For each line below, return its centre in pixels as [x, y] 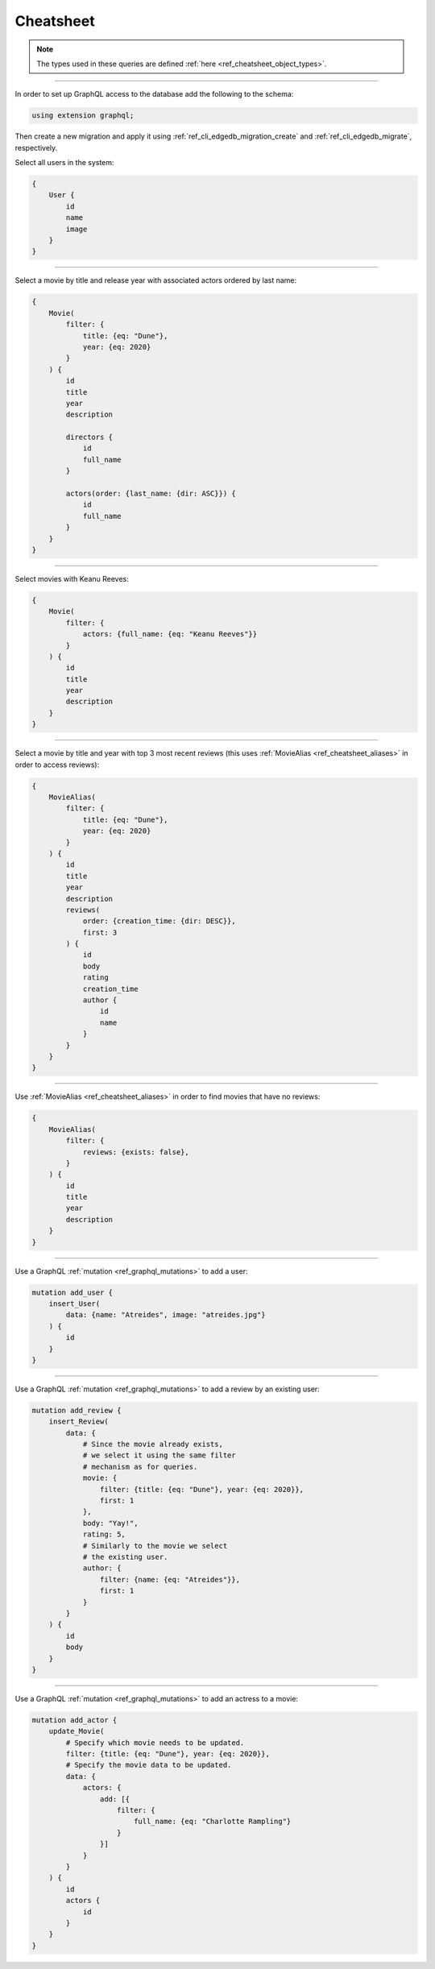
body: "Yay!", [110, 1523]
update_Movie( [77, 1731]
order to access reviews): [57, 765]
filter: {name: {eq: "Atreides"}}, [170, 1579]
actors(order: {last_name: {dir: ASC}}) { [151, 494]
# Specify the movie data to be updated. [149, 1765]
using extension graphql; [83, 116]
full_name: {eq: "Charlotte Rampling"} [212, 1822]
